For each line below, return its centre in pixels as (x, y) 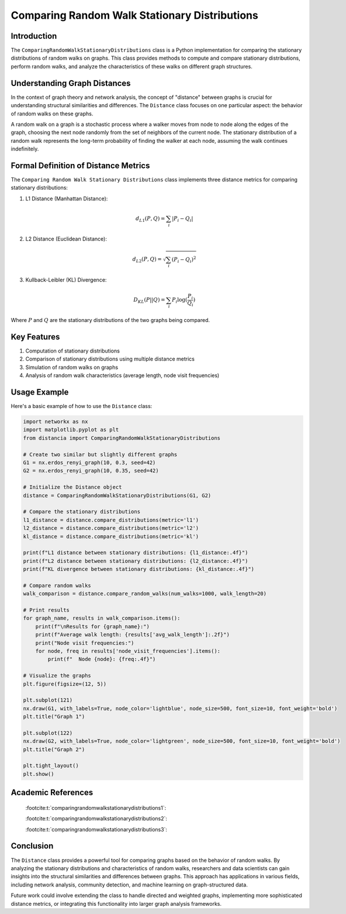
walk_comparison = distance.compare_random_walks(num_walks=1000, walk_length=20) (145, 594)
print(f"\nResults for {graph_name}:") (93, 626)
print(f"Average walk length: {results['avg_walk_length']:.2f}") (133, 635)
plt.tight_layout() (51, 766)
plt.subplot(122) (48, 733)
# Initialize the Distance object (72, 487)
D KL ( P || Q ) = (149, 300)
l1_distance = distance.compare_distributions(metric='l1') (111, 520)
